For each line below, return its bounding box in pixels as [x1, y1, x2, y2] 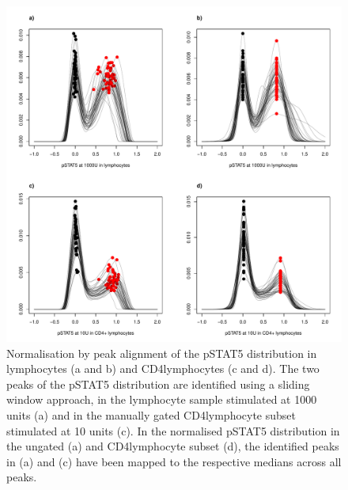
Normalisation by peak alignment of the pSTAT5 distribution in [6, 344, 317, 361]
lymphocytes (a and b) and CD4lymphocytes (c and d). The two [6, 360, 320, 377]
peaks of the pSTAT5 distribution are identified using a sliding [6, 375, 310, 392]
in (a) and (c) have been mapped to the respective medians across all [6, 453, 342, 469]
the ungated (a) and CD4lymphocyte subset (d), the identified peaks [6, 438, 339, 454]
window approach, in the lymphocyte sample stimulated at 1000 [6, 391, 317, 408]
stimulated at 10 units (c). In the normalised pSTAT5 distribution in [6, 422, 340, 439]
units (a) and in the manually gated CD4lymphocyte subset [6, 406, 297, 423]
